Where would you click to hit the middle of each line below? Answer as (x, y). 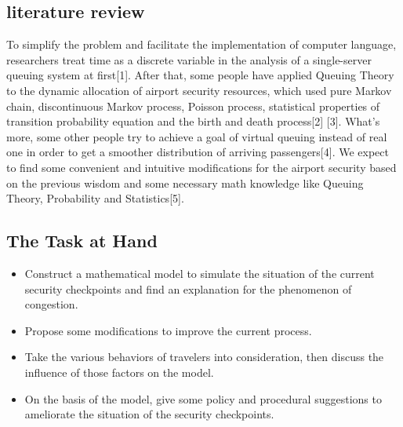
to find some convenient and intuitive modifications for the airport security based (201, 167)
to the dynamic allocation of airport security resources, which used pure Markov (199, 90)
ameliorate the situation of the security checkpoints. (149, 414)
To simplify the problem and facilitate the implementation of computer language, (201, 44)
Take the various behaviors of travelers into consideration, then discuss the (204, 357)
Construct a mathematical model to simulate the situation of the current (200, 273)
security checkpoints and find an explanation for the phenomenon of (188, 288)
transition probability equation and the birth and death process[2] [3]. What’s (193, 121)
